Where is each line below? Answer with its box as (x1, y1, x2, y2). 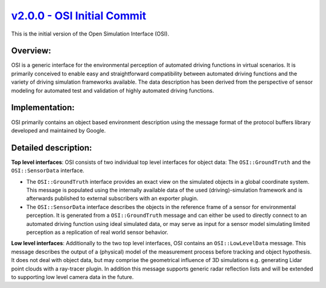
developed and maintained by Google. (11, 127, 106, 134)
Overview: (11, 46, 51, 56)
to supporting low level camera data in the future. (11, 273, 134, 280)
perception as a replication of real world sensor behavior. (26, 228, 168, 236)
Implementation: (11, 102, 75, 113)
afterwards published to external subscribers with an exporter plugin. (26, 195, 199, 202)
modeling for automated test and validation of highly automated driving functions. (11, 87, 214, 94)
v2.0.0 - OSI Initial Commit (11, 9, 147, 22)
